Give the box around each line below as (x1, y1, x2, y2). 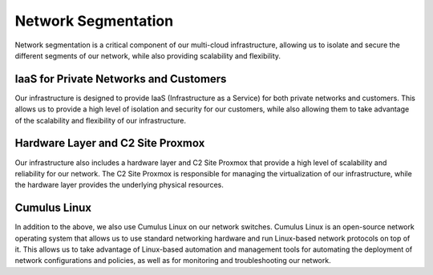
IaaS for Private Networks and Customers (14, 72, 227, 86)
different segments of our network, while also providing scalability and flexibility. (14, 51, 281, 60)
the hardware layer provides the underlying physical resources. (14, 180, 224, 190)
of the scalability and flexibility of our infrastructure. (14, 115, 186, 125)
